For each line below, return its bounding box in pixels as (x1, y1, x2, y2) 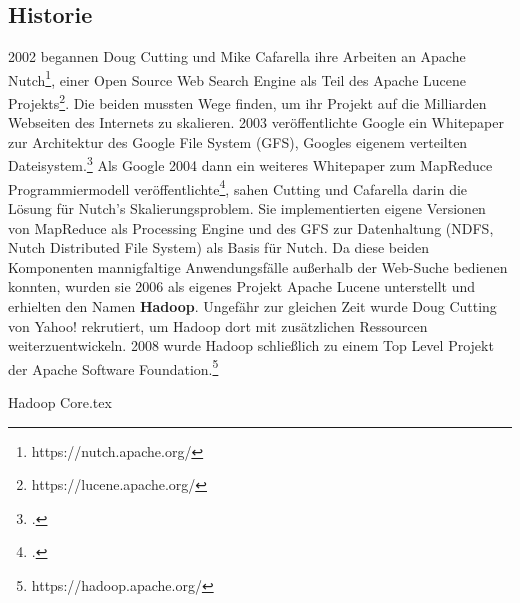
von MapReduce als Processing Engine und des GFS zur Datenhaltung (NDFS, (8, 217, 494, 238)
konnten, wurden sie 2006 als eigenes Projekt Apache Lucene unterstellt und (8, 276, 476, 297)
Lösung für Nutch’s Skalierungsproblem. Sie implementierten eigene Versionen (8, 197, 486, 218)
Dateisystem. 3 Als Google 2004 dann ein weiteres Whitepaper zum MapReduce (8, 152, 493, 176)
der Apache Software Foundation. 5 (8, 355, 219, 379)
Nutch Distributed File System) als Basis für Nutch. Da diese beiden (8, 237, 429, 258)
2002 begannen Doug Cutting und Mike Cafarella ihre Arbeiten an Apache (8, 46, 466, 67)
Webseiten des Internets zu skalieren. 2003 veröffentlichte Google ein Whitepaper (8, 112, 504, 133)
